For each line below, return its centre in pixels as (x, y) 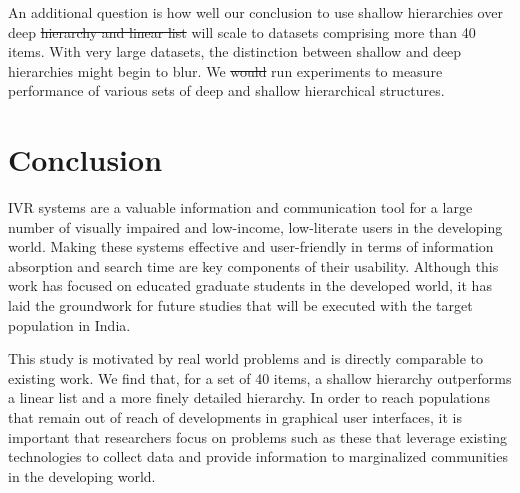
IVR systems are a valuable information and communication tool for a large (240, 207)
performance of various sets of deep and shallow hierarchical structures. (226, 90)
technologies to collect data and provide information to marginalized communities (258, 456)
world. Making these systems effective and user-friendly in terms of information (251, 246)
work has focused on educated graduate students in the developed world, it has (250, 285)
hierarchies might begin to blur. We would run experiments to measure (225, 70)
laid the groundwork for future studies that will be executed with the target (240, 305)
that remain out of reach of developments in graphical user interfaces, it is (235, 417)
